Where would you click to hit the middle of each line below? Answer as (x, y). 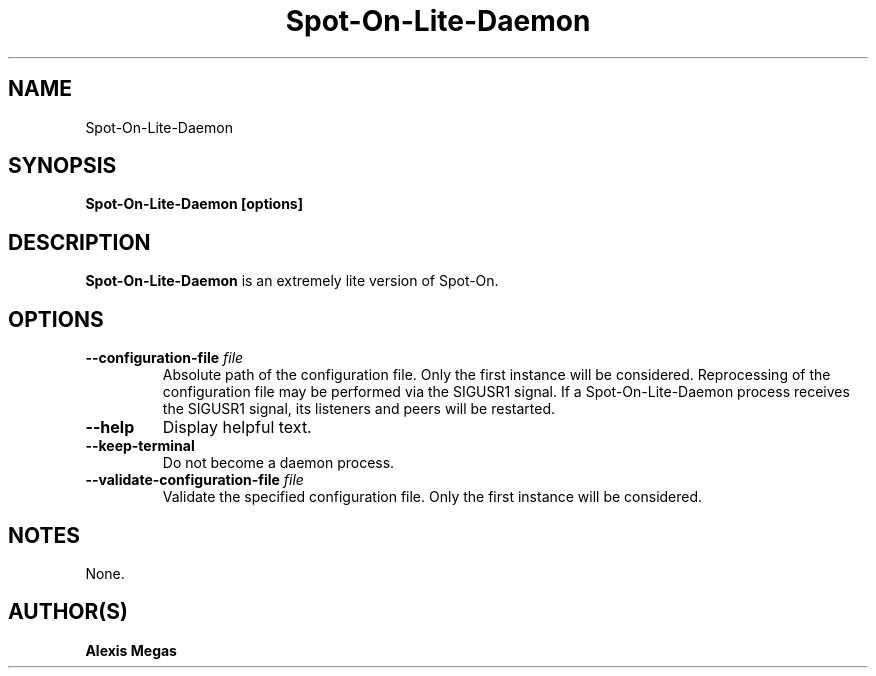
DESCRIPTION (79, 242)
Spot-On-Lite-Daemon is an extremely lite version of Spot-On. (292, 281)
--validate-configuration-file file (194, 480)
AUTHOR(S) (68, 612)
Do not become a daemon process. (278, 463)
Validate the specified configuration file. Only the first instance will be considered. (432, 497)
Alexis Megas (131, 650)
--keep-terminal (140, 446)
